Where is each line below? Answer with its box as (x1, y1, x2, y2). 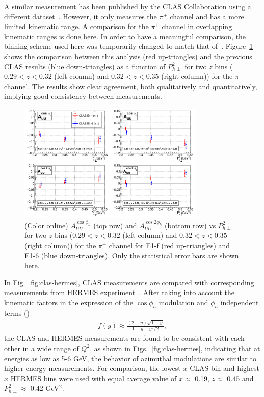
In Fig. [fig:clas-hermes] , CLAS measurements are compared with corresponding (4, 277, 254, 287)
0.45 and (227, 373, 254, 383)
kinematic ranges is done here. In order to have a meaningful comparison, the (4, 31, 246, 41)
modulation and (159, 297, 208, 307)
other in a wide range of (4, 342, 79, 353)
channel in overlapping (162, 21, 232, 32)
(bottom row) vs (165, 220, 216, 230)
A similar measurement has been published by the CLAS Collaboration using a (4, 1, 251, 11)
